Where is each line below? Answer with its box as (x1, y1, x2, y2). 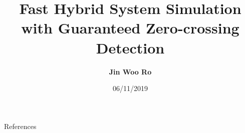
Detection (96, 37, 165, 57)
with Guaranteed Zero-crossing (21, 17, 239, 38)
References (4, 120, 37, 131)
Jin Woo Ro (109, 66, 152, 76)
